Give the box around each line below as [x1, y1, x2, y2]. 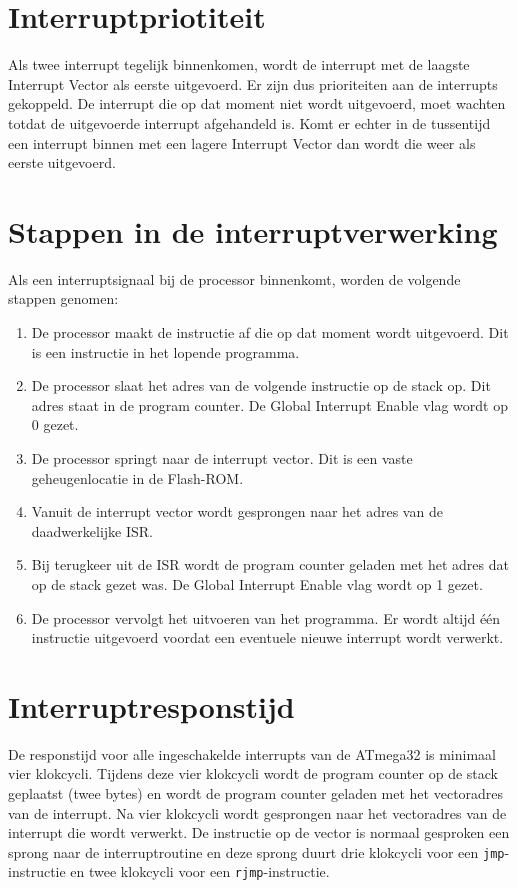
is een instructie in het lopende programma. [31, 341, 300, 362]
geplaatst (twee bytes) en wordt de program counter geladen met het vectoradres [8, 783, 504, 804]
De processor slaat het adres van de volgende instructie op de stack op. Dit [31, 375, 491, 396]
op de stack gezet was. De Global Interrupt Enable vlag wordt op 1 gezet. [31, 573, 483, 594]
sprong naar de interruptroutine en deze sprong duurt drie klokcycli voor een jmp [8, 841, 505, 862]
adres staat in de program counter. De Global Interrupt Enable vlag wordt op [31, 394, 508, 415]
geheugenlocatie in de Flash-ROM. [31, 467, 244, 488]
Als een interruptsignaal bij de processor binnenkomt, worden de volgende [8, 268, 461, 289]
